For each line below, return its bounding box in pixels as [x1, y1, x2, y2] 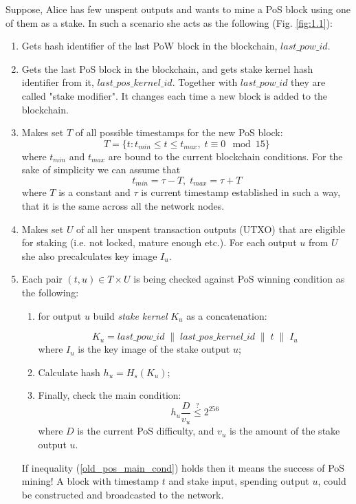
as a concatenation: [186, 308, 267, 322]
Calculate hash [38, 364, 100, 379]
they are [291, 75, 326, 89]
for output [38, 308, 82, 322]
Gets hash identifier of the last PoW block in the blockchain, [21, 39, 278, 53]
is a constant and [58, 185, 131, 199]
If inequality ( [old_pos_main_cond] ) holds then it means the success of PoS [21, 460, 345, 474]
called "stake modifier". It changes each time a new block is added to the [21, 88, 328, 102]
